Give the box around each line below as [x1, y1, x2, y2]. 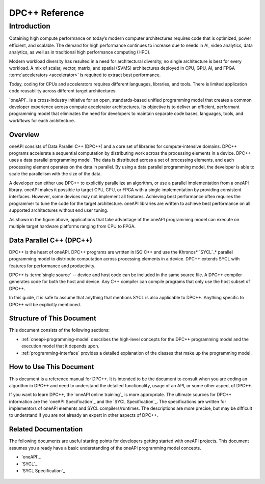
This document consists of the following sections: [9, 327, 110, 333]
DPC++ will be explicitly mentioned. [9, 301, 81, 307]
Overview [9, 130, 40, 139]
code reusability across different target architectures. [9, 88, 117, 94]
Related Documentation [9, 425, 83, 433]
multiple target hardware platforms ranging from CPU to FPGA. [9, 223, 136, 229]
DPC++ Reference [9, 7, 84, 18]
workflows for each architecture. [9, 117, 76, 123]
